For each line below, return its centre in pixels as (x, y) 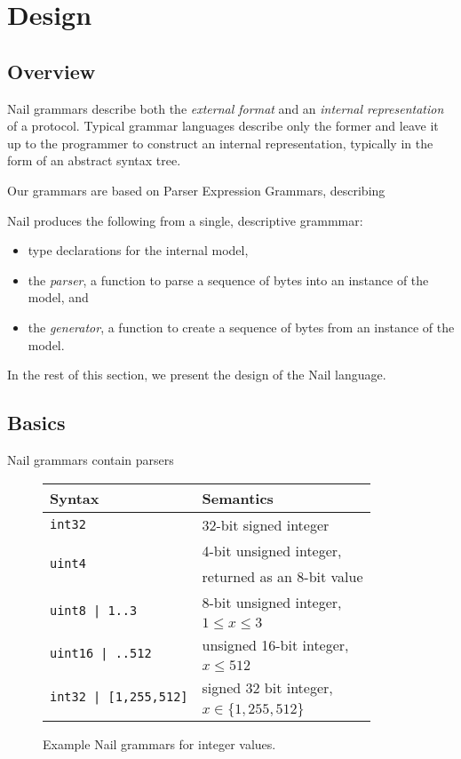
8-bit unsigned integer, (272, 602)
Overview (52, 71)
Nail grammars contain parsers (91, 459)
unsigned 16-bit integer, (275, 644)
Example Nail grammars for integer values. (159, 743)
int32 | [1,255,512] (119, 697)
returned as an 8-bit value (282, 576)
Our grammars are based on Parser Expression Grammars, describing (196, 190)
